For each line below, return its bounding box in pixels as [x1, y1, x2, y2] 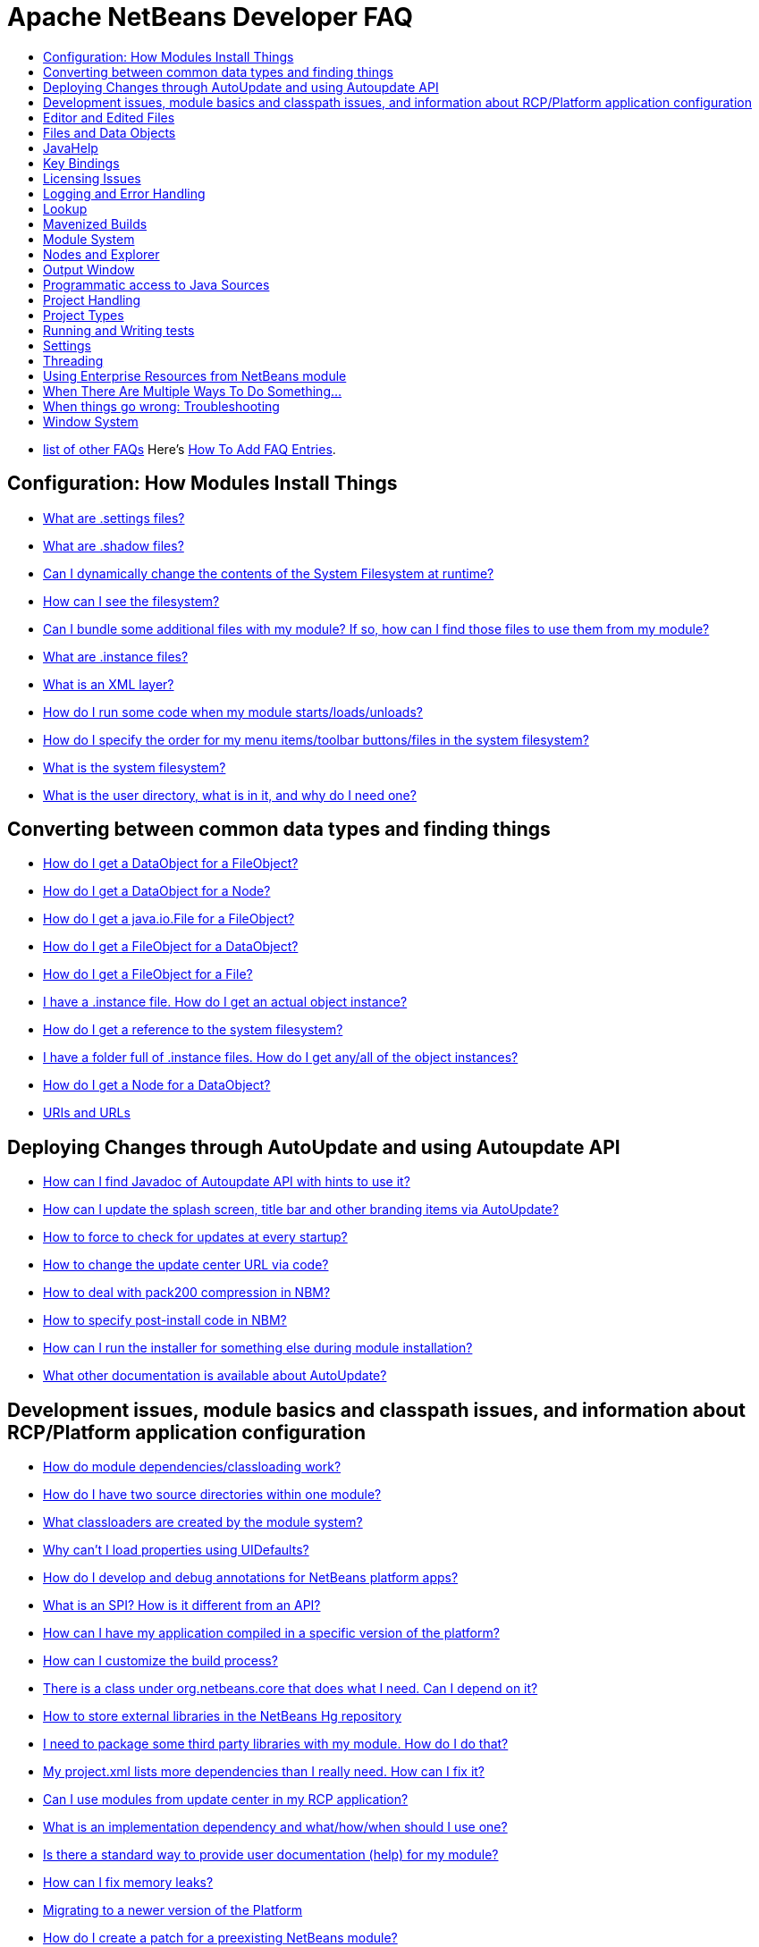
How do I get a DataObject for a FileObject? [43, 855, 299, 872]
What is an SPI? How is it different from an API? [43, 1597, 321, 1614]
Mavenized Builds [43, 215, 148, 232]
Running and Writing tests [43, 322, 195, 338]
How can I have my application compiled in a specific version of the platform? [43, 1625, 500, 1641]
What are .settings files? [43, 510, 185, 526]
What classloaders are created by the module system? [43, 1514, 363, 1530]
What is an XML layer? [43, 676, 174, 692]
